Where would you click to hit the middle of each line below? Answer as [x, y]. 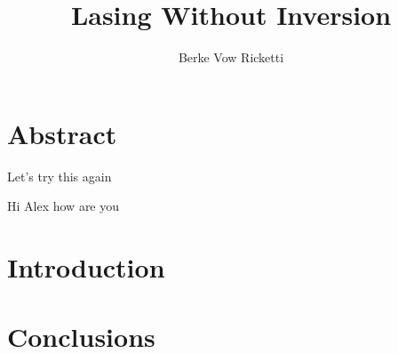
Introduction [86, 267]
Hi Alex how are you [64, 206]
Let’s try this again [60, 176]
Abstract [62, 133]
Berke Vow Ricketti [231, 57]
